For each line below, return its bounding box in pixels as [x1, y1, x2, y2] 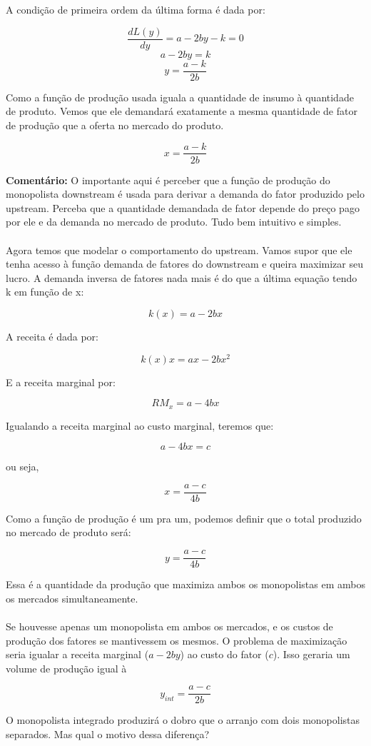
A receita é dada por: [6, 328, 98, 343]
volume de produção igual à [6, 660, 127, 675]
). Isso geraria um [273, 647, 350, 662]
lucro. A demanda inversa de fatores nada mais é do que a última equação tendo [6, 270, 357, 285]
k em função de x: [6, 284, 84, 299]
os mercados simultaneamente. [6, 590, 138, 605]
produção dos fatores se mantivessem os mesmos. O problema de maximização [6, 632, 347, 647]
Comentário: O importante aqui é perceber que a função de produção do [6, 172, 330, 187]
